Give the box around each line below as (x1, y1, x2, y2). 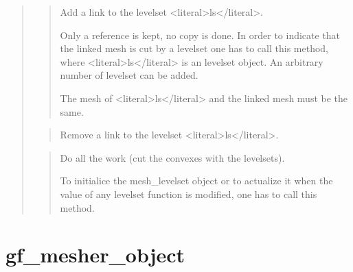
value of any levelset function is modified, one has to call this (60, 186, 317, 201)
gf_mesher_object (5, 240, 185, 269)
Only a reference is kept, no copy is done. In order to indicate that (60, 27, 341, 42)
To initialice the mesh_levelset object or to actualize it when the (60, 173, 333, 188)
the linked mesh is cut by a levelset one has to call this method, (60, 41, 328, 55)
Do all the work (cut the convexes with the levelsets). (60, 150, 285, 164)
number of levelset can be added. (60, 68, 198, 82)
